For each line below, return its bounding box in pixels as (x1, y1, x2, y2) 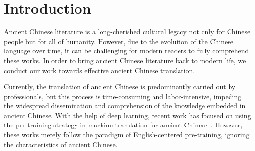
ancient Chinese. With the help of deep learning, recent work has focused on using (4, 110, 251, 120)
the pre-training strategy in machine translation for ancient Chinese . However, (4, 120, 243, 130)
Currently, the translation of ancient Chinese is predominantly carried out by (4, 81, 236, 92)
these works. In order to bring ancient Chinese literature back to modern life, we (4, 55, 246, 65)
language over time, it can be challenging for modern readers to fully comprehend (4, 46, 249, 56)
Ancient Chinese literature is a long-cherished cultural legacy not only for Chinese (4, 26, 251, 37)
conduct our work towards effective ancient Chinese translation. (4, 65, 195, 75)
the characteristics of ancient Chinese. (4, 139, 118, 149)
